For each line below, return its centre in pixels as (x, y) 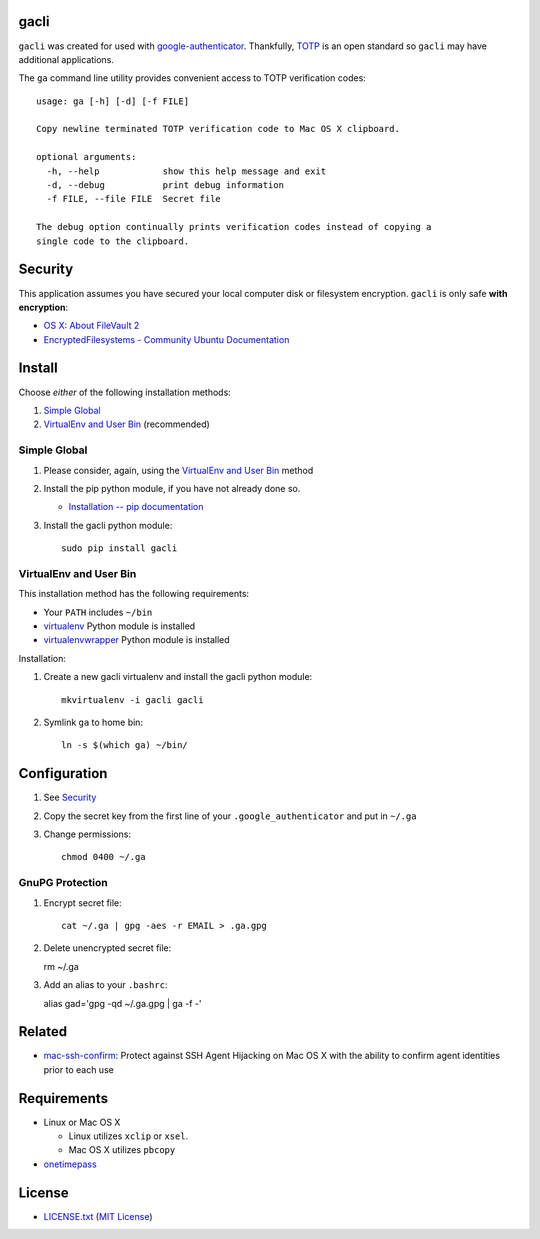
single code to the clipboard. (113, 241)
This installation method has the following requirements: (134, 594)
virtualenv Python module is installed (119, 626)
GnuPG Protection (63, 883)
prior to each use (78, 1069)
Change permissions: (87, 834)
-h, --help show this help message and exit (186, 171)
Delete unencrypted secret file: (107, 948)
